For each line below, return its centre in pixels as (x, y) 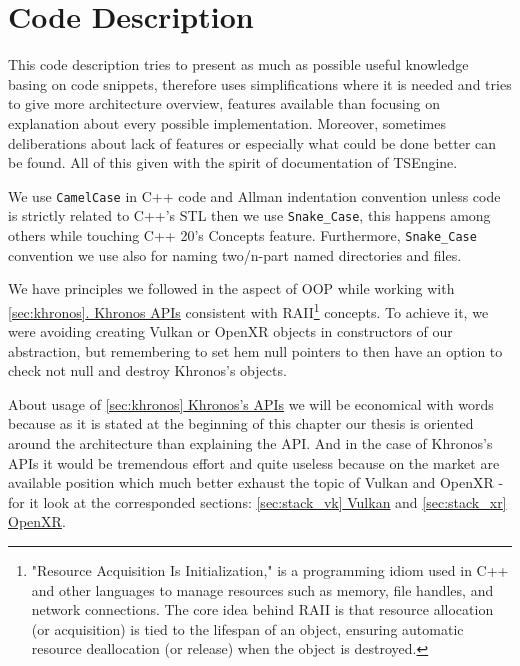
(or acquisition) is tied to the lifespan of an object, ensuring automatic (247, 628)
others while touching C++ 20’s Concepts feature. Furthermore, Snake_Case (242, 235)
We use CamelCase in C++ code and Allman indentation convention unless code (254, 195)
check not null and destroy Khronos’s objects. (147, 370)
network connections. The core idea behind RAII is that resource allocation (262, 609)
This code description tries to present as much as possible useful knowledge (238, 64)
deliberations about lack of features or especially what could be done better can (252, 142)
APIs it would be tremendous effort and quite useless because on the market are (254, 462)
